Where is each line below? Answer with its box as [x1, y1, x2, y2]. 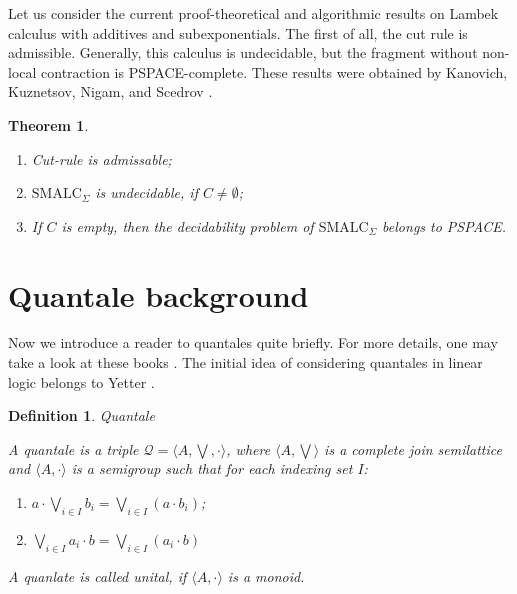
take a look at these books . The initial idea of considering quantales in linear [8, 352, 483, 373]
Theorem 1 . [8, 114, 89, 135]
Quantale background [8, 274, 309, 315]
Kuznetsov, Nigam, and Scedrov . [8, 81, 213, 102]
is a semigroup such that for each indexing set [71, 458, 353, 479]
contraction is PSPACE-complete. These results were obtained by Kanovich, [41, 61, 508, 82]
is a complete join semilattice [324, 438, 502, 459]
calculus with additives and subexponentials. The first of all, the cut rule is [8, 22, 468, 43]
